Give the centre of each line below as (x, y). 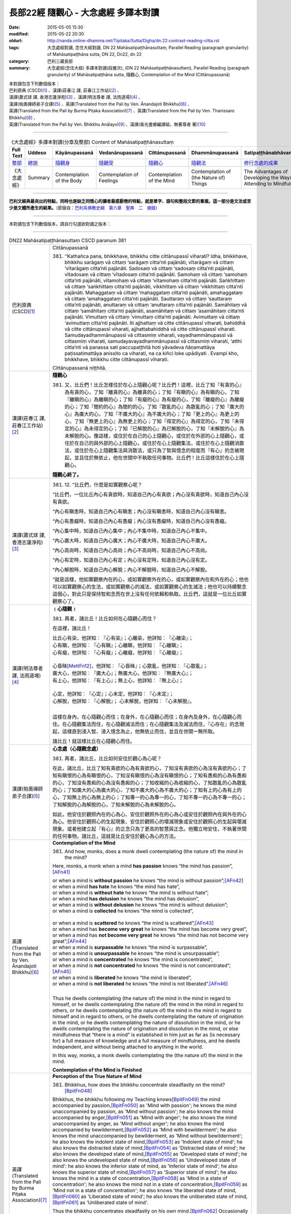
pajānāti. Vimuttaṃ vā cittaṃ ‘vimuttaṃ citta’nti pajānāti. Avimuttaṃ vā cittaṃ (152, 317)
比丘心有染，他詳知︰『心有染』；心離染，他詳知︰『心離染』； (123, 638)
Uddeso (37, 152)
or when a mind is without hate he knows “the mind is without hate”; (131, 893)
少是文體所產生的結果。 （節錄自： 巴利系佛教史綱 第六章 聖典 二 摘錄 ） (84, 208)
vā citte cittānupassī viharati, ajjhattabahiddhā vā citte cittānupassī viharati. (150, 329)
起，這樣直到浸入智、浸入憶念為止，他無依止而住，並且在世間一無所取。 (135, 732)
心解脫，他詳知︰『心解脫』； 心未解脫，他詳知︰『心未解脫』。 (124, 701)
